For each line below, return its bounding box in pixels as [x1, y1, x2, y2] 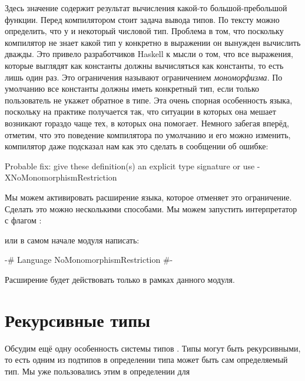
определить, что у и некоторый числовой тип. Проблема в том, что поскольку [5, 25, 284, 37]
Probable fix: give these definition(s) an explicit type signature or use [5, 159, 255, 172]
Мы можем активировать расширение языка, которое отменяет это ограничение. [5, 190, 292, 203]
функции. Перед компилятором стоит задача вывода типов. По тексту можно [5, 13, 280, 25]
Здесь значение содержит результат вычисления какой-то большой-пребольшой [5, 2, 287, 14]
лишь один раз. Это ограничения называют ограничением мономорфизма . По [5, 71, 283, 83]
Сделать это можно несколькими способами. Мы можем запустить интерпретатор [5, 202, 297, 215]
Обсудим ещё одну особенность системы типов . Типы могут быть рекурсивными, [5, 342, 301, 354]
